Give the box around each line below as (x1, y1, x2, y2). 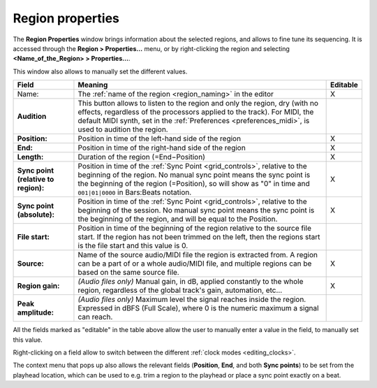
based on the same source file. (77, 268, 179, 278)
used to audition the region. (77, 124, 168, 134)
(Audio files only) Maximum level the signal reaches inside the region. (77, 294, 306, 304)
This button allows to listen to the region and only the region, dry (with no (77, 99, 319, 108)
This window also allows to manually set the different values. (13, 67, 188, 76)
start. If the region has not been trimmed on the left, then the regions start (77, 232, 320, 242)
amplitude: (17, 308, 54, 317)
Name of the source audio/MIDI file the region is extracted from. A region (77, 250, 318, 260)
